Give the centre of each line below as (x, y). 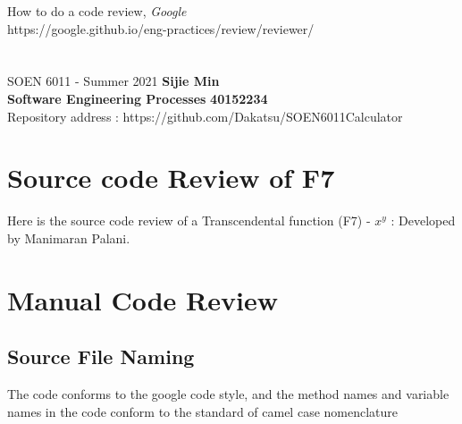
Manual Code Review (143, 299)
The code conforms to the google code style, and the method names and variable (228, 394)
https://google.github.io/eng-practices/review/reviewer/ (161, 28)
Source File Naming (101, 356)
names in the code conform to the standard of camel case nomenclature (203, 411)
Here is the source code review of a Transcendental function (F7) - (189, 220)
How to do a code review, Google (97, 11)
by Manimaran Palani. (69, 237)
